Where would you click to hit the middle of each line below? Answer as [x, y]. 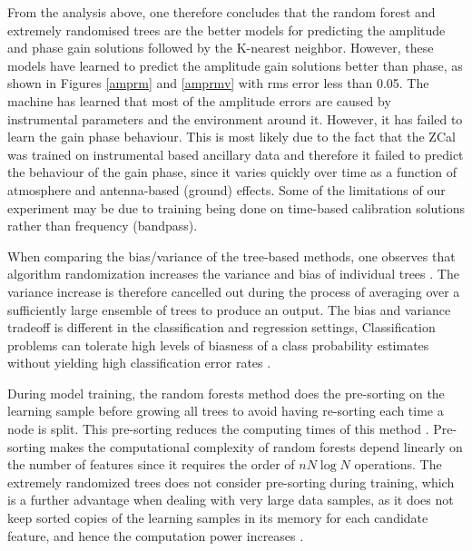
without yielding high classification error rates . [139, 363]
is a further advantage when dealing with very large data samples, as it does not [231, 500]
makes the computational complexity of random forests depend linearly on [256, 446]
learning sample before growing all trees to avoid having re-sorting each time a [226, 411]
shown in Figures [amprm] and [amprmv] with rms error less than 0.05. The [218, 83]
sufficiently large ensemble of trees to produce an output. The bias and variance [229, 309]
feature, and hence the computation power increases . [156, 535]
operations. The [398, 464]
